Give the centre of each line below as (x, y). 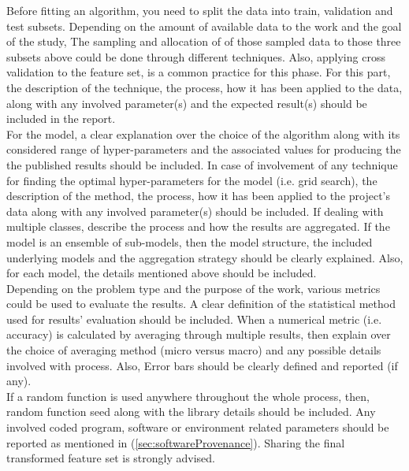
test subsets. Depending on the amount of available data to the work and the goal (204, 26)
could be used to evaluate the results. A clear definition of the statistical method (201, 304)
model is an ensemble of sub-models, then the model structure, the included (190, 241)
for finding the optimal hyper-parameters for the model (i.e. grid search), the (192, 180)
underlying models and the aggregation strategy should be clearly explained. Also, (205, 257)
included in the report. (61, 119)
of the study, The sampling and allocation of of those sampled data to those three (204, 41)
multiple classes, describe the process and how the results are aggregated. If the (198, 226)
